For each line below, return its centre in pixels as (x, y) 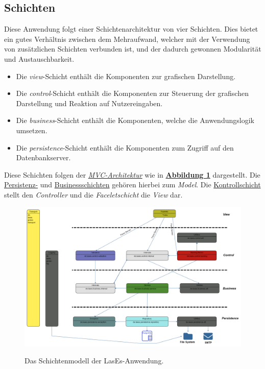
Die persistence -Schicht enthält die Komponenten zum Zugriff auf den (125, 147)
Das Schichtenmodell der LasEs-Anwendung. (94, 361)
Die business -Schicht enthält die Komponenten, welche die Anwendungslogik (135, 120)
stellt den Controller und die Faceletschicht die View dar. (93, 194)
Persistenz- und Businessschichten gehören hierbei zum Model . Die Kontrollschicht (132, 184)
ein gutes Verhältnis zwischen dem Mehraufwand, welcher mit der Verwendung (127, 39)
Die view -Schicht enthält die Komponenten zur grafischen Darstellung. (126, 76)
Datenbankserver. (43, 157)
